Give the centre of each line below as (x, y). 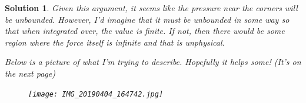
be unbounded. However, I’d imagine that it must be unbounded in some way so (147, 19)
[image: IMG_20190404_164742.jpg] (96, 94)
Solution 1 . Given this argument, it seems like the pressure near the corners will (151, 8)
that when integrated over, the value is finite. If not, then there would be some (145, 31)
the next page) (30, 73)
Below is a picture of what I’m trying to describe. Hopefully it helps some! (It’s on (153, 62)
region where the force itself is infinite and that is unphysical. (115, 42)
